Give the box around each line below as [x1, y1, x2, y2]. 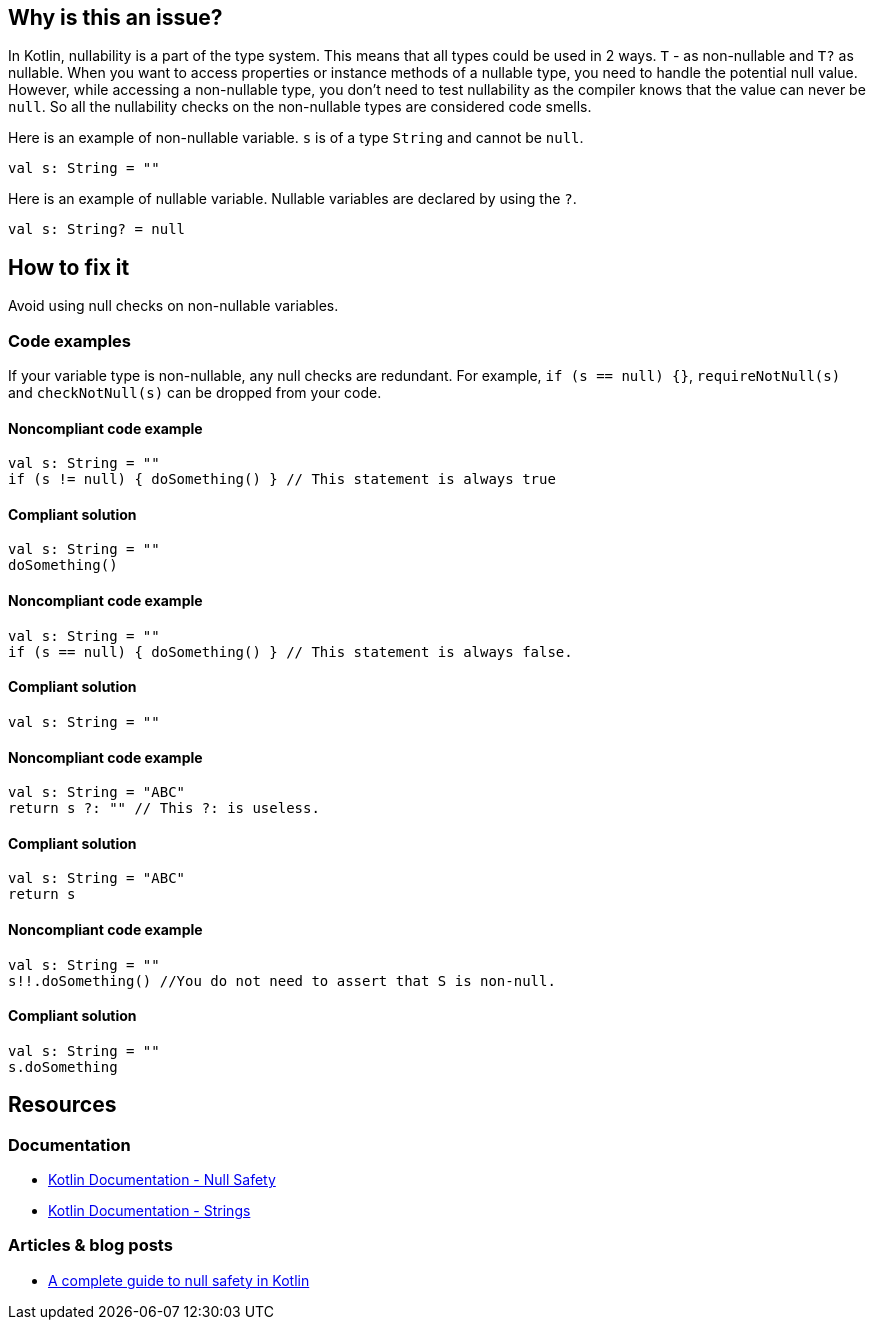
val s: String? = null [8, 221, 186, 238]
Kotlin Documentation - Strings [48, 1201, 251, 1219]
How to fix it [8, 254, 130, 280]
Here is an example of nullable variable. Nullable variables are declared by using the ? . [8, 190, 577, 208]
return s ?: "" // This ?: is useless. [8, 800, 320, 817]
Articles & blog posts [8, 1235, 173, 1256]
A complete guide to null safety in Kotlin [48, 1271, 310, 1289]
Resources [8, 1092, 117, 1118]
